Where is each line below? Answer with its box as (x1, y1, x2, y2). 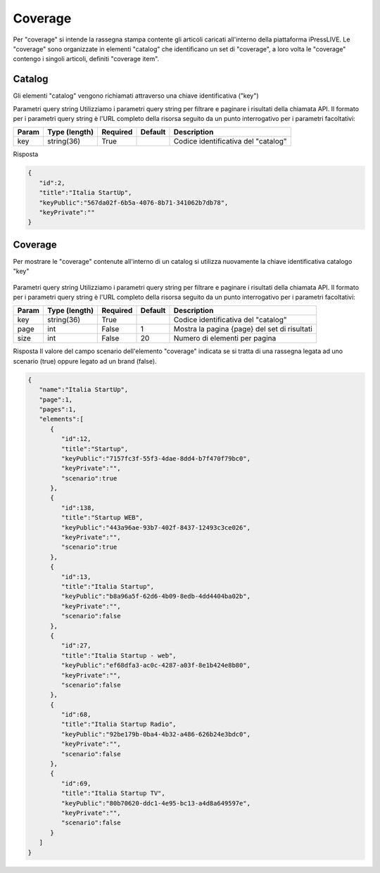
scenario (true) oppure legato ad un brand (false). (13, 357, 158, 365)
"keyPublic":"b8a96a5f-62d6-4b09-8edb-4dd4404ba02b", (61, 592, 251, 601)
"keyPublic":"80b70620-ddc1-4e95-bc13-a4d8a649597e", (61, 799, 251, 807)
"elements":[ (39, 415, 84, 423)
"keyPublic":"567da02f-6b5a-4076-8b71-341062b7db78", (39, 198, 229, 207)
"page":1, (39, 395, 73, 404)
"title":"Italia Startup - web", (61, 651, 177, 659)
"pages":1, (39, 405, 77, 413)
